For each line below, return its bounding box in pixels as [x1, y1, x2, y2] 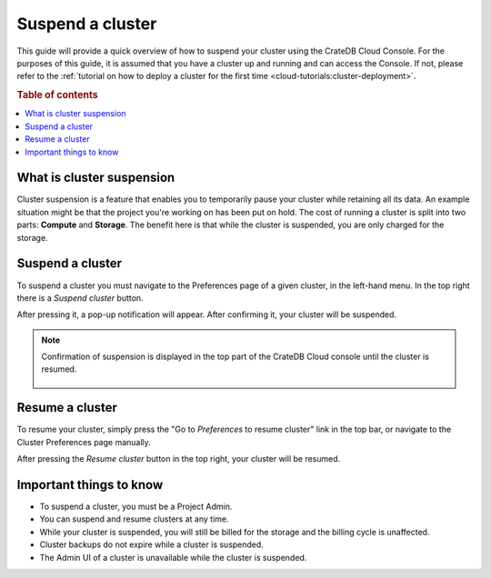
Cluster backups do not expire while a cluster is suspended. [39, 539, 264, 550]
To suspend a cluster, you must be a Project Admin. [39, 501, 233, 513]
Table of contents [16, 89, 99, 102]
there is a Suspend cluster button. [16, 292, 145, 304]
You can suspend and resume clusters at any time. [39, 513, 229, 524]
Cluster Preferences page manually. [16, 436, 152, 447]
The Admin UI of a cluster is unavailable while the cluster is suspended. [39, 552, 307, 563]
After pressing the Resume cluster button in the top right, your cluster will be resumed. [16, 453, 341, 464]
